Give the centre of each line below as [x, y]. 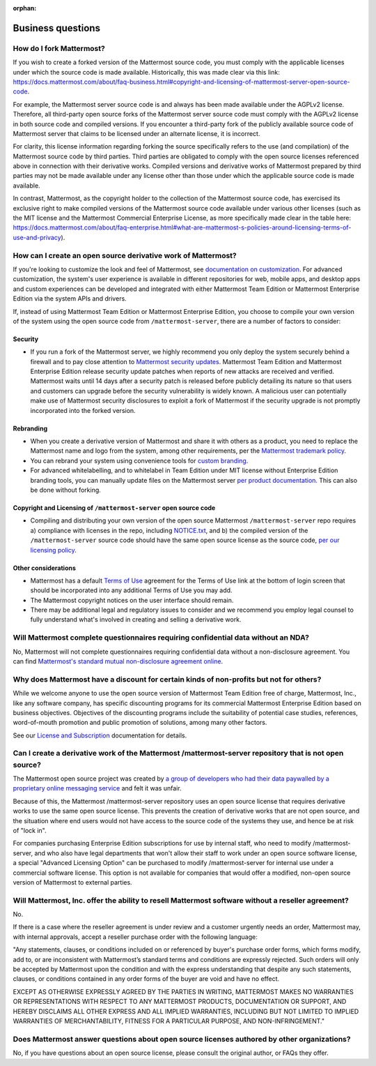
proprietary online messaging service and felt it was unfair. [97, 788]
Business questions [57, 28]
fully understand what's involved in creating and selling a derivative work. [136, 620]
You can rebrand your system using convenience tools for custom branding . [139, 460]
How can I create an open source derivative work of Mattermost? [125, 255]
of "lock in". [30, 831]
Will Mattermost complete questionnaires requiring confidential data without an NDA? [161, 638]
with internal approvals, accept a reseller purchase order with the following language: [135, 937]
